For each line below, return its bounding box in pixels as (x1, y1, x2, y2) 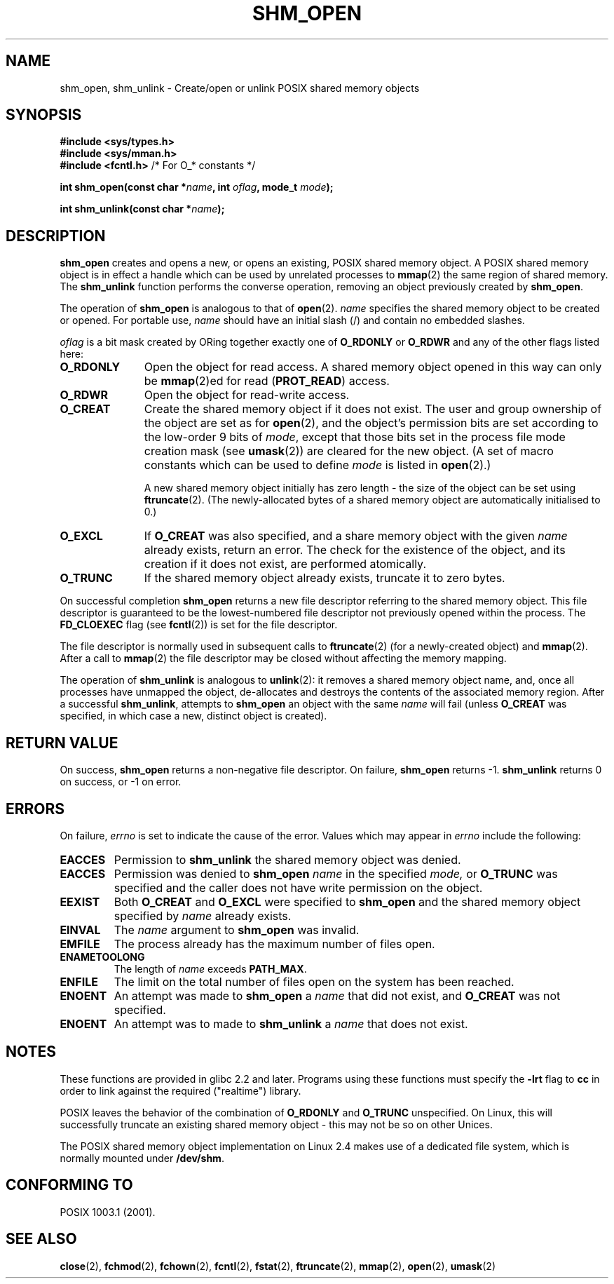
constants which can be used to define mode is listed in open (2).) (144, 458, 491, 473)
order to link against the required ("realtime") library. (60, 1084, 301, 1097)
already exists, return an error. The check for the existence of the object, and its (144, 543, 566, 557)
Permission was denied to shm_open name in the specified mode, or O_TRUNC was (114, 866, 558, 881)
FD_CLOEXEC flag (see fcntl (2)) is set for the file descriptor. (60, 619, 338, 631)
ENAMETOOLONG (60, 950, 145, 963)
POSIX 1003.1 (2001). (60, 1205, 156, 1218)
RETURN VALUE (6, 734, 118, 752)
